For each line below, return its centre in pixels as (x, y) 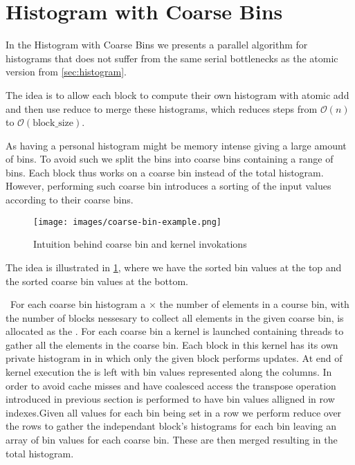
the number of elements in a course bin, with (254, 304)
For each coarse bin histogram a (78, 304)
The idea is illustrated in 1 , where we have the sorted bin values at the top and (174, 267)
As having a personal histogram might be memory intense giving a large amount (176, 145)
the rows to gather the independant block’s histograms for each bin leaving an (171, 426)
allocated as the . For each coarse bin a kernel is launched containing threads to (175, 331)
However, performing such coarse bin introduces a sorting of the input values (169, 186)
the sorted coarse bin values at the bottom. (97, 281)
